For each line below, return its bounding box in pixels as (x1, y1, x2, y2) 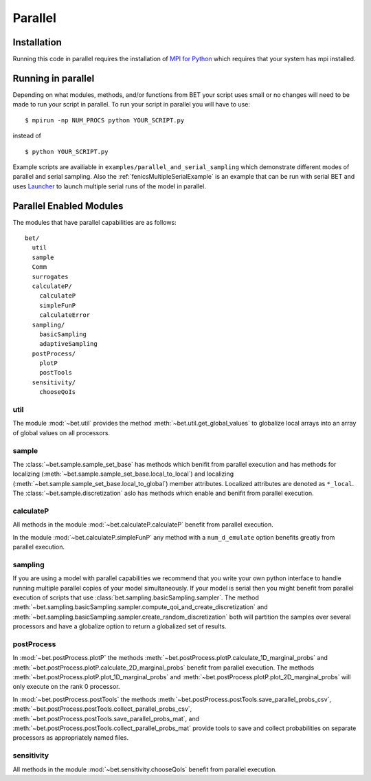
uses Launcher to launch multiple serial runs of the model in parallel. (12, 182, 206, 190)
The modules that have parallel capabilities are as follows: (12, 218, 177, 226)
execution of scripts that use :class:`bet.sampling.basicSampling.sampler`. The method (12, 593, 259, 602)
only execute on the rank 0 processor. (12, 683, 120, 691)
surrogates (32, 272, 69, 280)
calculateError (38, 311, 91, 319)
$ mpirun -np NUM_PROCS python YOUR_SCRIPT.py (25, 116, 185, 124)
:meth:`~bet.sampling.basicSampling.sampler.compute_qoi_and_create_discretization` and (12, 603, 268, 611)
